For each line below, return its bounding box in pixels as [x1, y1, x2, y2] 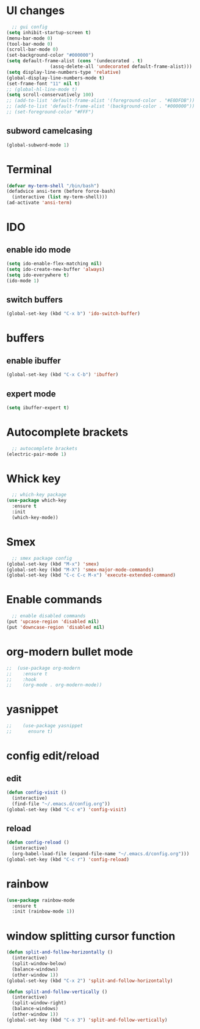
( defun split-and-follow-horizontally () [6, 949, 113, 955]
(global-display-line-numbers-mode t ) [6, 74, 105, 81]
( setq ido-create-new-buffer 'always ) [6, 266, 105, 272]
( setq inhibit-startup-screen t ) [6, 29, 91, 35]
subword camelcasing [6, 126, 93, 136]
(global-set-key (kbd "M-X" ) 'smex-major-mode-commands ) [6, 567, 154, 573]
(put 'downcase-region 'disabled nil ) [6, 624, 105, 630]
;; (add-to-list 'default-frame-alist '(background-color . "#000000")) [6, 103, 195, 110]
